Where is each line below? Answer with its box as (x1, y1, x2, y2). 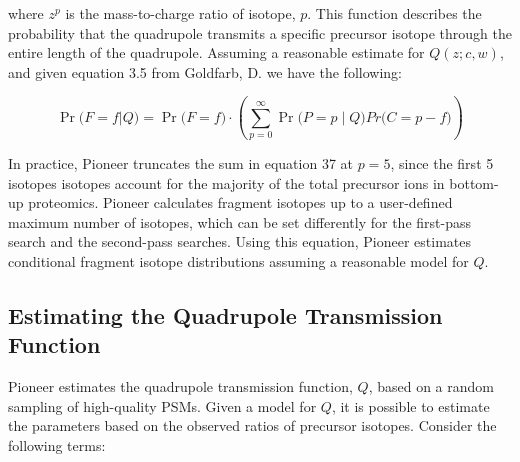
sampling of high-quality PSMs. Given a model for (8, 395, 317, 416)
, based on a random (368, 376, 494, 397)
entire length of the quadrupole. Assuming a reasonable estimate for (8, 42, 425, 63)
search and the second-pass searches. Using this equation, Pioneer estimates (8, 231, 472, 252)
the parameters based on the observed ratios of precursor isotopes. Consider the (8, 415, 497, 436)
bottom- (449, 172, 499, 193)
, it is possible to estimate (331, 395, 490, 416)
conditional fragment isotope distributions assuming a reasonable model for (8, 251, 469, 272)
